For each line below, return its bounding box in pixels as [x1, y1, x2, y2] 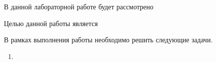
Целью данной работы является [4, 18, 98, 28]
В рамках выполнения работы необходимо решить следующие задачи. [4, 34, 213, 45]
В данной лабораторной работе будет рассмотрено [4, 1, 154, 11]
